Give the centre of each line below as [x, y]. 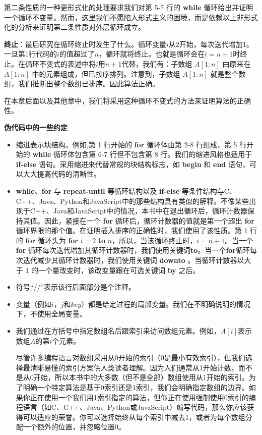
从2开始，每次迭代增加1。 [211, 44]
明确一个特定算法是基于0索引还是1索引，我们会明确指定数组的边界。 [136, 387]
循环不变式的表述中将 [60, 63]
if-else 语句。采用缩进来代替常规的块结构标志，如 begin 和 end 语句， [133, 164]
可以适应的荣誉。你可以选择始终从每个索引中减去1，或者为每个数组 [134, 417]
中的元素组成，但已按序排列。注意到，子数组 [106, 73]
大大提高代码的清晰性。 [62, 174]
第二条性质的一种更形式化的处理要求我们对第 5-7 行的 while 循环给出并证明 [129, 7]
